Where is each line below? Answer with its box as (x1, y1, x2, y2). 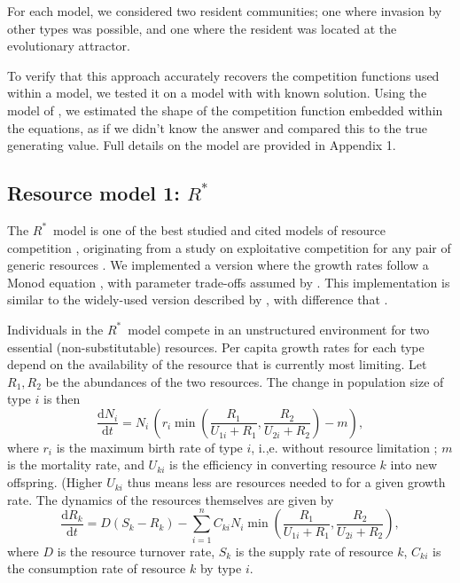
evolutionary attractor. (7, 36, 130, 55)
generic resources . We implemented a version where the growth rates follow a (7, 256, 429, 274)
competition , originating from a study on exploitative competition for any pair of (7, 238, 451, 256)
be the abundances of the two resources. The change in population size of (45, 372, 444, 390)
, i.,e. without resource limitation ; (251, 437, 438, 456)
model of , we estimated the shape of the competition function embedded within (7, 100, 443, 119)
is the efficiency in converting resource (169, 455, 376, 474)
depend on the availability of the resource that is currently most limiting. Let (7, 355, 427, 374)
